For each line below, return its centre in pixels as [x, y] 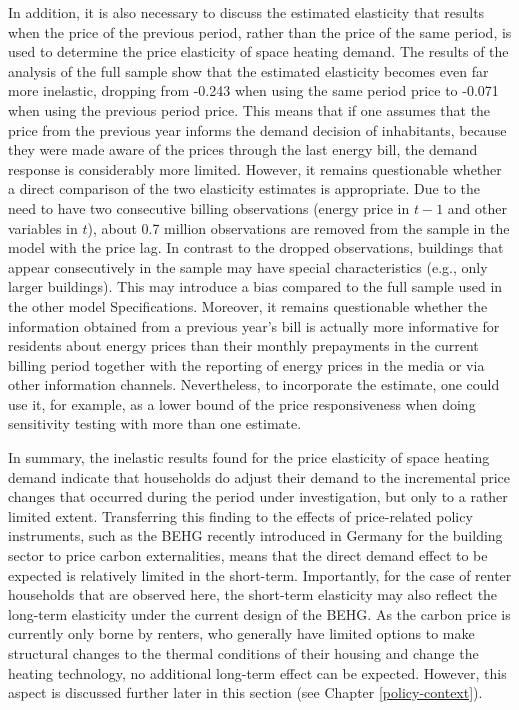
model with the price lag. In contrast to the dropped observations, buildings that [256, 247]
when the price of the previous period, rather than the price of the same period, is [260, 31]
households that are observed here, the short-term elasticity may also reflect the [253, 594]
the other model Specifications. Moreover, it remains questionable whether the [248, 305]
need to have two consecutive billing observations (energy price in [209, 207]
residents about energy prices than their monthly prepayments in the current [243, 345]
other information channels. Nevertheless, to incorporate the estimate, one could [254, 384]
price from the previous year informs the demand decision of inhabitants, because [257, 129]
